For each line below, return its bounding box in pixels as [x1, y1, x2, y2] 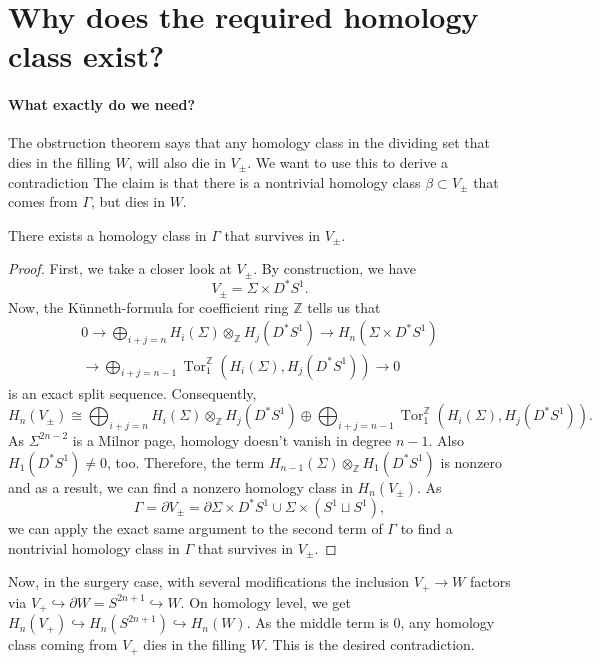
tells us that [307, 296, 381, 317]
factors [469, 571, 511, 592]
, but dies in [91, 191, 165, 212]
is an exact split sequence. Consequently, [8, 382, 257, 403]
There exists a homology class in [8, 224, 207, 245]
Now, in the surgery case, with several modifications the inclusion [8, 571, 410, 592]
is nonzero [440, 451, 503, 472]
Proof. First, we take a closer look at [8, 258, 232, 279]
